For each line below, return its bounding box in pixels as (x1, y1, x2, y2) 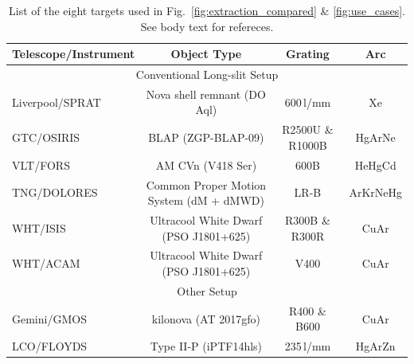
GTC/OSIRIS (12, 129, 80, 146)
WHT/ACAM (12, 255, 80, 272)
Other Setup (177, 282, 237, 299)
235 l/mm (284, 338, 331, 354)
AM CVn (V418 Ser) (155, 156, 257, 173)
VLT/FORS (12, 156, 70, 173)
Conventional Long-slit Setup (135, 66, 279, 83)
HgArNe (355, 129, 396, 146)
